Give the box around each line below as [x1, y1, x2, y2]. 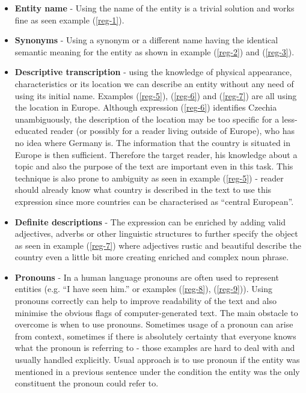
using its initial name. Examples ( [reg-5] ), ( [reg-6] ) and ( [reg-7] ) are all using [14, 89, 297, 102]
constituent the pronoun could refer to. [14, 377, 159, 389]
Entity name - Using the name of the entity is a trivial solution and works [14, 2, 295, 14]
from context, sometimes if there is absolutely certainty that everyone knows [14, 329, 296, 342]
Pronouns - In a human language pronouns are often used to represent [14, 270, 279, 283]
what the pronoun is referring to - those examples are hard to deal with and [14, 341, 295, 354]
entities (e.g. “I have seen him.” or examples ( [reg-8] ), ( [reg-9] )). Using [14, 282, 272, 295]
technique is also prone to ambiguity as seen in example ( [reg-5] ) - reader [14, 171, 284, 184]
